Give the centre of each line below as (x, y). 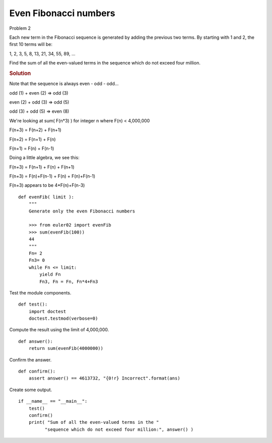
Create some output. (31, 390)
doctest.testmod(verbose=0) (63, 319)
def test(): (33, 304)
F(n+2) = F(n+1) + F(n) (32, 139)
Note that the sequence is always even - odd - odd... (64, 84)
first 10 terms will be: (31, 44)
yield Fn (50, 275)
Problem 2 (20, 28)
